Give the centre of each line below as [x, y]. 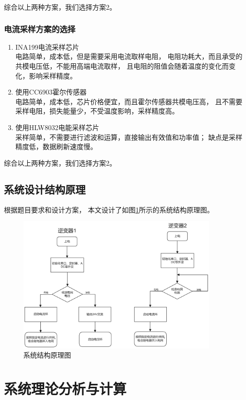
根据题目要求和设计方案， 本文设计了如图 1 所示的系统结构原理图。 [109, 209]
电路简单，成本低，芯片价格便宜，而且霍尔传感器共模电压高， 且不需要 [129, 101]
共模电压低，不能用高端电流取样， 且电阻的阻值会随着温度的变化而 [122, 66]
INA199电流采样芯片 [47, 47]
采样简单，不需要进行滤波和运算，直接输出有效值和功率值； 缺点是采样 [129, 137]
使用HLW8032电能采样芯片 [57, 127]
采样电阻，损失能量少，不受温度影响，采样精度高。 [97, 111]
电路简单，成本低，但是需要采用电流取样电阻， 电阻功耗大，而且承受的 [129, 56]
